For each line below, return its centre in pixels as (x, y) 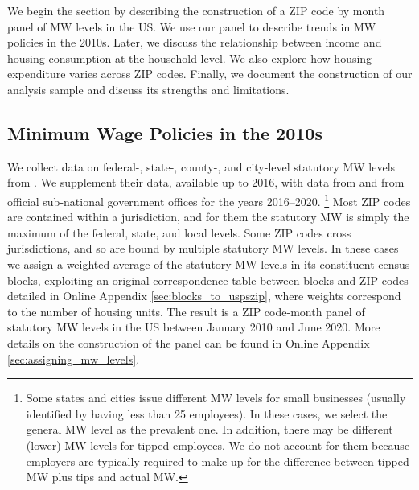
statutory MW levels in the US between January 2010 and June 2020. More (194, 327)
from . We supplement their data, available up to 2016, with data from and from (206, 182)
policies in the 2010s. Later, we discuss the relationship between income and (195, 42)
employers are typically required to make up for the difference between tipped (218, 461)
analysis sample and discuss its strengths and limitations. (148, 89)
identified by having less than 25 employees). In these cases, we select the (207, 413)
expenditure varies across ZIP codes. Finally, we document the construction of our (210, 74)
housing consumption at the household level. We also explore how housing (190, 58)
